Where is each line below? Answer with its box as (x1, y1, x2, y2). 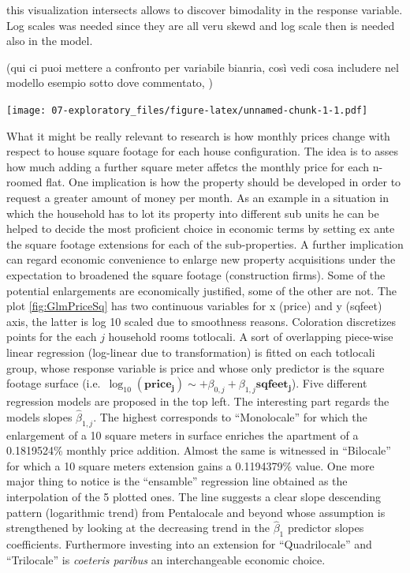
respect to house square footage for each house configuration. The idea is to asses (6, 143, 398, 159)
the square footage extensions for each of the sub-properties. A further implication (6, 235, 404, 252)
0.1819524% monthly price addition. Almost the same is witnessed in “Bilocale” (6, 442, 391, 459)
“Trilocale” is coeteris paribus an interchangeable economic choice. (6, 551, 326, 567)
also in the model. (6, 32, 93, 49)
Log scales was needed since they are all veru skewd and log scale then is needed (6, 17, 395, 33)
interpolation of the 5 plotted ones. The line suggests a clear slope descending (6, 488, 381, 504)
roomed (6, 174, 43, 190)
